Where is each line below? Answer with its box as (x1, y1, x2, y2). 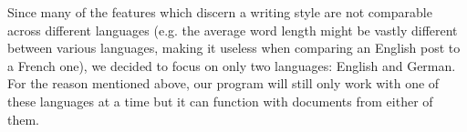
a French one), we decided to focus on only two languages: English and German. (7, 56, 456, 75)
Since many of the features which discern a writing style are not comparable (7, 3, 432, 21)
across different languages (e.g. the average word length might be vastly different (7, 20, 458, 39)
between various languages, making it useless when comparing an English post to (7, 38, 461, 57)
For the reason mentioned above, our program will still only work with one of (7, 74, 440, 93)
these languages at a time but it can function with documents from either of (7, 91, 433, 110)
